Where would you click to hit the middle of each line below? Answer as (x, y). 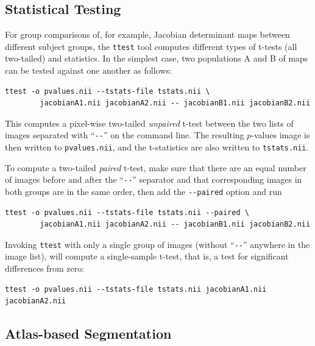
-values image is (281, 135)
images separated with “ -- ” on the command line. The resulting (125, 135)
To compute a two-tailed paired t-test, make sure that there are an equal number (156, 167)
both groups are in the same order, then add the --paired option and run (143, 191)
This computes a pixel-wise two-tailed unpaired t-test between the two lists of (149, 123)
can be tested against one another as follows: (88, 70)
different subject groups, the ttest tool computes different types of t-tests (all (151, 46)
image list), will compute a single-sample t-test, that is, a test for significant (147, 256)
